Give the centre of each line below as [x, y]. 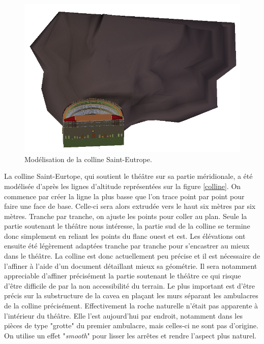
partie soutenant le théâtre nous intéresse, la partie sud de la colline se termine [127, 226]
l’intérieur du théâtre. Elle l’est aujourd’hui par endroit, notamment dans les [123, 315]
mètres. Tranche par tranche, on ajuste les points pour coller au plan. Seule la [126, 216]
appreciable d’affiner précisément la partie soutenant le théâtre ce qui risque [123, 276]
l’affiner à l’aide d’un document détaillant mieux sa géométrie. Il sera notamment [131, 265]
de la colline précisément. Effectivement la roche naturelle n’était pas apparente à [131, 306]
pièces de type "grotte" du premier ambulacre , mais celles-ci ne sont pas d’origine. [131, 325]
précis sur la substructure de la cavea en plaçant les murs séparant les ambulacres [131, 295]
